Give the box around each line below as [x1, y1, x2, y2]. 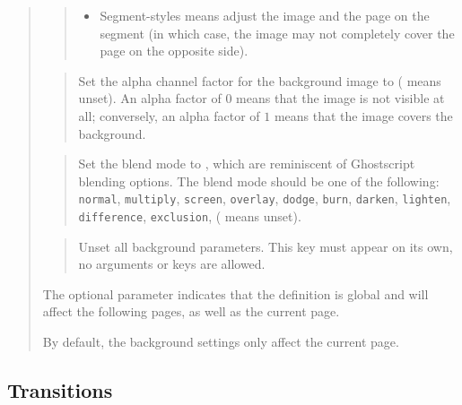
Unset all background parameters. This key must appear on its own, [78, 237, 453, 255]
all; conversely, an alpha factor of [78, 106, 260, 125]
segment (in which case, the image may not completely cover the [100, 23, 455, 42]
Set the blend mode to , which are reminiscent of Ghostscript [78, 154, 415, 173]
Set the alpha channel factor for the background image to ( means [78, 71, 441, 90]
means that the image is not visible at [236, 89, 445, 108]
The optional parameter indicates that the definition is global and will [42, 284, 429, 303]
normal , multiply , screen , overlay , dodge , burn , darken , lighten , [78, 189, 451, 208]
